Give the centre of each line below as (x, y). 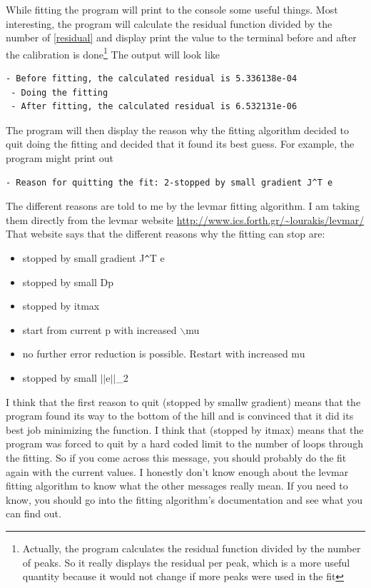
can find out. (34, 513)
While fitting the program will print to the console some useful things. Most (172, 9)
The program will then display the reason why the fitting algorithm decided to (177, 130)
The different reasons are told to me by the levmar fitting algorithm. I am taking (183, 206)
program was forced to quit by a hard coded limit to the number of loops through (184, 443)
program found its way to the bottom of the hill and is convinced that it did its (180, 416)
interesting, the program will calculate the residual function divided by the (169, 23)
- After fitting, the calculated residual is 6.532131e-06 (154, 107)
